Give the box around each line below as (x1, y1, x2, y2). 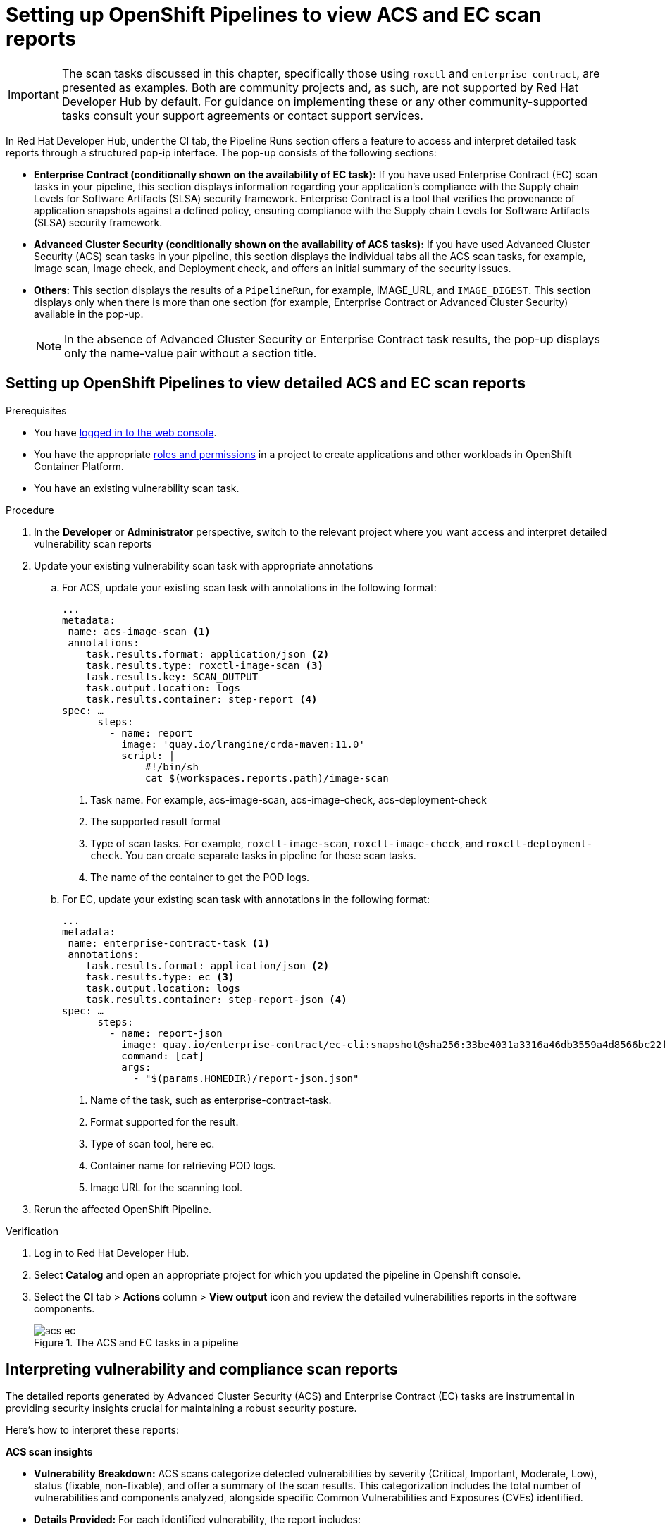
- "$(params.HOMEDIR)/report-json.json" (133, 1072, 359, 1084)
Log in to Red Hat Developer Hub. (34, 1246, 189, 1259)
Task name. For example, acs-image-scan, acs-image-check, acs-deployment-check (90, 793, 487, 806)
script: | (121, 749, 175, 761)
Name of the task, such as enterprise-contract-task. (90, 1093, 332, 1106)
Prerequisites (6, 404, 67, 417)
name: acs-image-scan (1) (68, 625, 211, 637)
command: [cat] (121, 1050, 205, 1062)
